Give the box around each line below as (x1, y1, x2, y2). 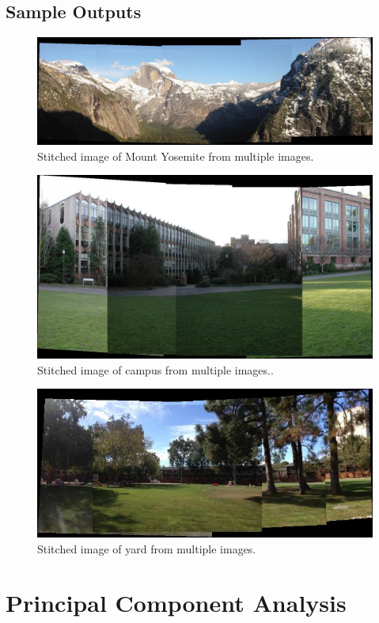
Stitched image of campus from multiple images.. (37, 361, 274, 378)
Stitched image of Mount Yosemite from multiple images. (37, 147, 314, 164)
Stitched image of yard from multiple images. (37, 540, 256, 557)
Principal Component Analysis (6, 587, 347, 619)
